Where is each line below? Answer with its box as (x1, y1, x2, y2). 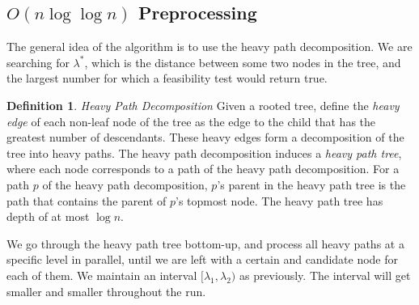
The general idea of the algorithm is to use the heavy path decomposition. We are (6, 38, 413, 55)
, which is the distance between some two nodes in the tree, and (84, 53, 401, 70)
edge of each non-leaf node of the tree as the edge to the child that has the (6, 112, 376, 129)
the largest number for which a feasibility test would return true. (6, 70, 328, 87)
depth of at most (6, 208, 90, 225)
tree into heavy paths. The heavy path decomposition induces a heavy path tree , (6, 144, 402, 161)
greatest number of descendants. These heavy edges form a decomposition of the (6, 129, 404, 146)
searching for (6, 53, 70, 70)
